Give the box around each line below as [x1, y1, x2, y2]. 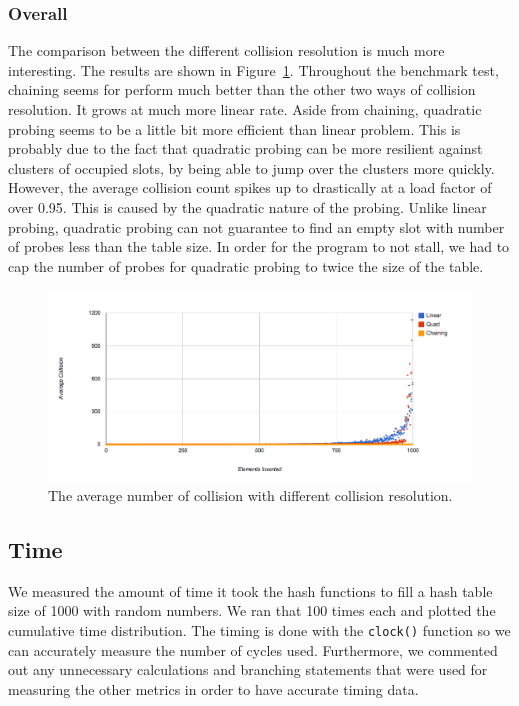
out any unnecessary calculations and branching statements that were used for [8, 659, 488, 680]
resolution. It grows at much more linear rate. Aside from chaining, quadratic [8, 99, 482, 119]
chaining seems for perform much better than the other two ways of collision [8, 79, 476, 100]
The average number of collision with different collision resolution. [48, 485, 453, 505]
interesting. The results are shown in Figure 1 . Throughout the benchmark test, [8, 59, 499, 80]
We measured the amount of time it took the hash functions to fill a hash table [8, 580, 493, 601]
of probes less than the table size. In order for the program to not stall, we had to [8, 236, 510, 257]
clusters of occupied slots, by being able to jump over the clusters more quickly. [8, 157, 495, 178]
